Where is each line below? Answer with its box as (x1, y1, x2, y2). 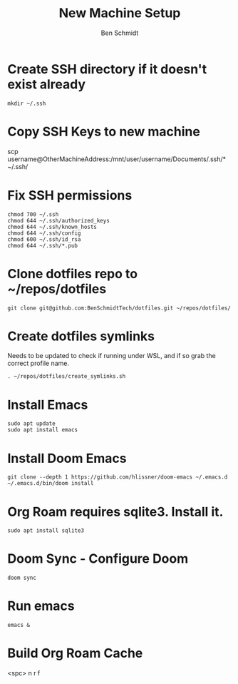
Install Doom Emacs (7, 450, 127, 466)
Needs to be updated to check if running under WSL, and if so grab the (7, 352, 216, 360)
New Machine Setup (58, 5, 181, 21)
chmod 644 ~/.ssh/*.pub (7, 242, 78, 249)
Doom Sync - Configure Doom (7, 551, 189, 567)
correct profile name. (7, 359, 70, 368)
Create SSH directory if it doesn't (7, 61, 207, 77)
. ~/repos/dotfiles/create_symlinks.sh (7, 373, 126, 380)
